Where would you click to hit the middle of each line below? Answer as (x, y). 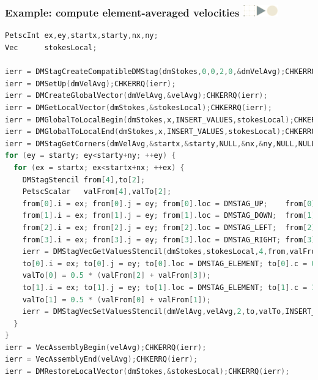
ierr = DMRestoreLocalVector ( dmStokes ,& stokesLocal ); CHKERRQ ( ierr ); (147, 372)
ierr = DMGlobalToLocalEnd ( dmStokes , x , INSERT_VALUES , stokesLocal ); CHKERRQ (161, 132)
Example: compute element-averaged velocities (122, 13)
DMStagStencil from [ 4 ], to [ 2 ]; (84, 180)
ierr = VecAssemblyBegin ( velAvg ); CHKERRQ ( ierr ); (106, 347)
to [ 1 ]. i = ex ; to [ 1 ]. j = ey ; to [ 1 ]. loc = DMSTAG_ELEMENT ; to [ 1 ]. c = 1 (169, 287)
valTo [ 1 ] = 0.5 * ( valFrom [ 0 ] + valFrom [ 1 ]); (116, 300)
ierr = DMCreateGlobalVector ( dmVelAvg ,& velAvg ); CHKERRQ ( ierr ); (136, 96)
